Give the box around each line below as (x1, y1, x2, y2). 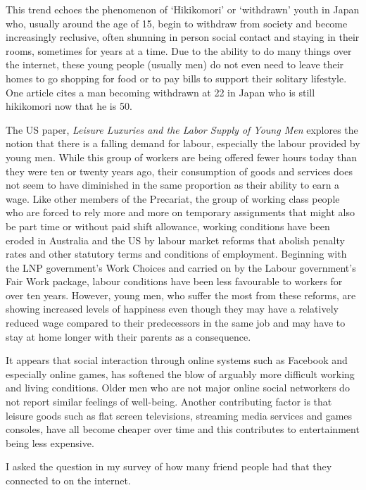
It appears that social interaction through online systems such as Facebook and (6, 353, 348, 367)
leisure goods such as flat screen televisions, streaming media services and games (6, 408, 353, 422)
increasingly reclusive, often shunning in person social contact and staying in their (6, 30, 360, 44)
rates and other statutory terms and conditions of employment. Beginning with (6, 246, 347, 261)
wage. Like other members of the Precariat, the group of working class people (6, 191, 340, 206)
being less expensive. (6, 435, 94, 450)
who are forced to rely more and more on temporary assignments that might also (6, 205, 355, 220)
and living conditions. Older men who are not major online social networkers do (6, 380, 350, 395)
